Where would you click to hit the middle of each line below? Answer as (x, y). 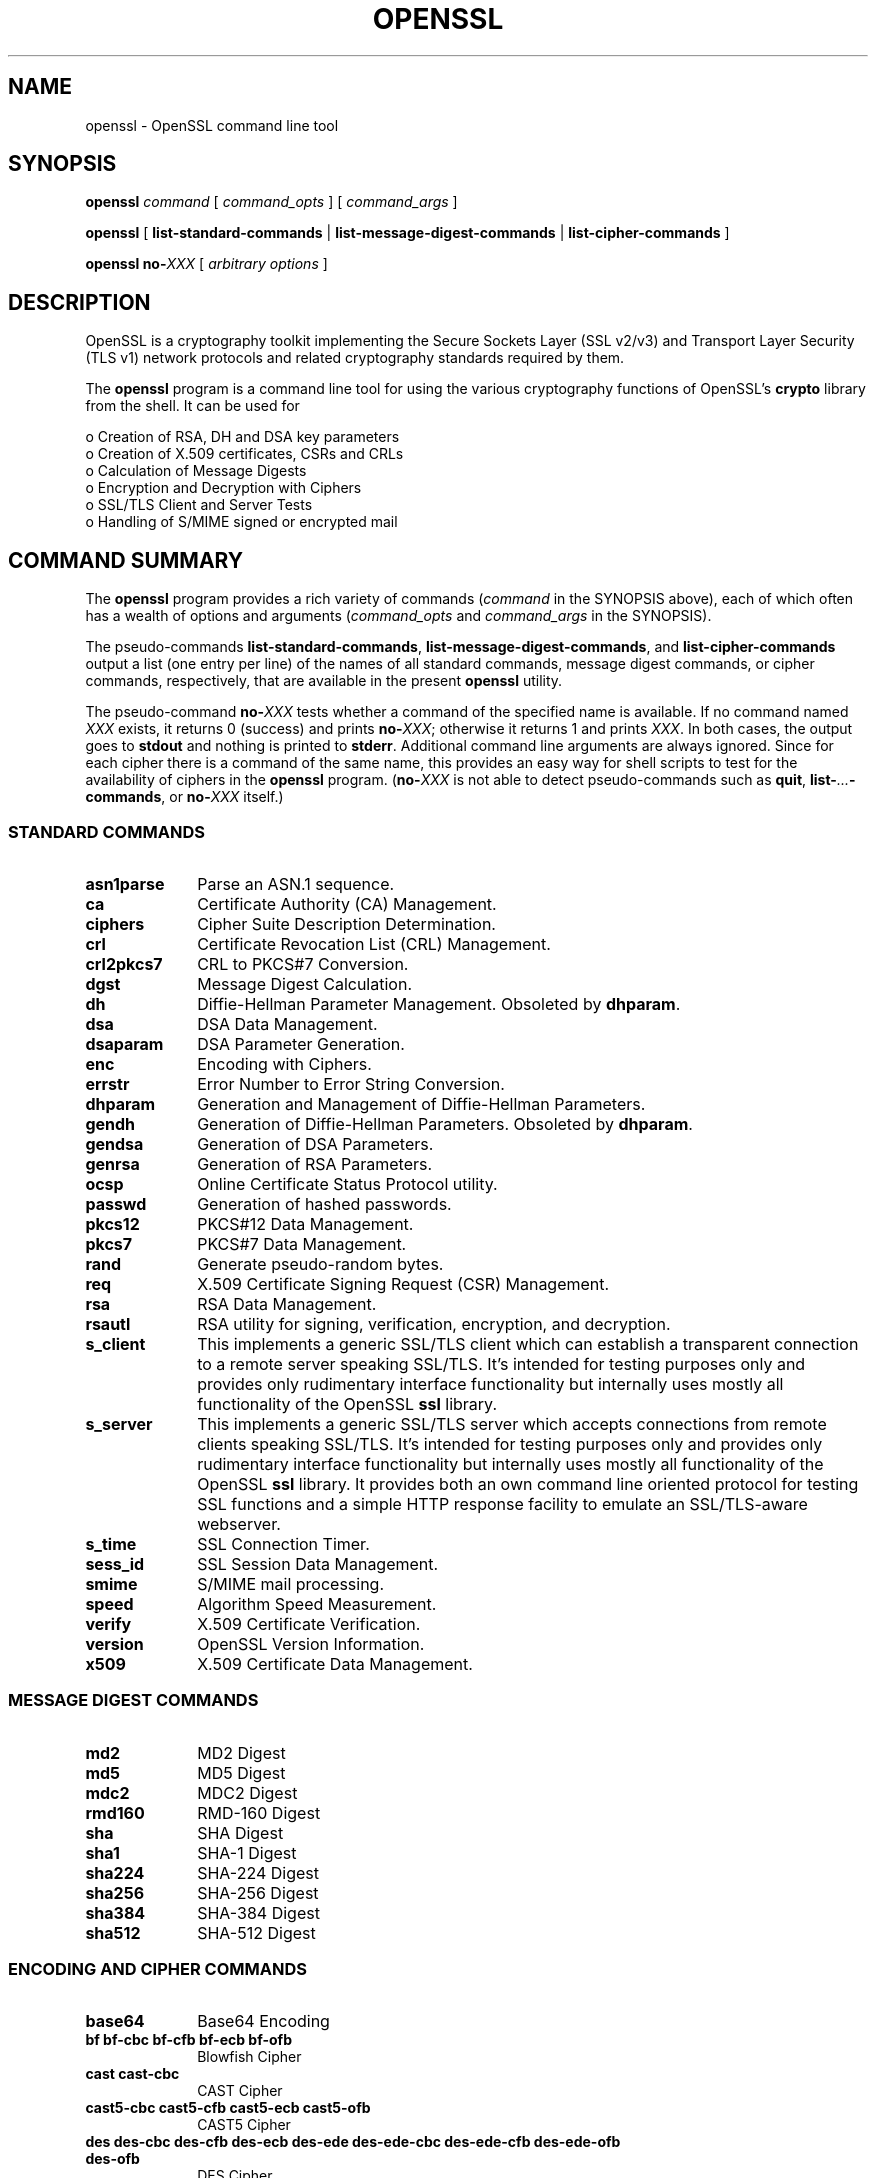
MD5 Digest (241, 1772)
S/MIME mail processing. (291, 1583)
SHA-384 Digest (258, 1912)
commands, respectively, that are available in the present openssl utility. (324, 681)
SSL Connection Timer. (283, 1543)
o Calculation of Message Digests (196, 471)
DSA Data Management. (287, 1023)
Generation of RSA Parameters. (315, 1163)
